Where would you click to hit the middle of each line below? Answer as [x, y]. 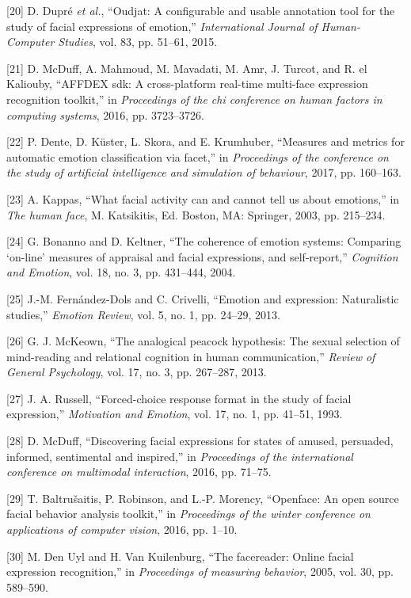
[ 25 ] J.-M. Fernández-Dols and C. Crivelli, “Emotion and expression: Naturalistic [203, 298]
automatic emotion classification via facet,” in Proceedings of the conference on [198, 156]
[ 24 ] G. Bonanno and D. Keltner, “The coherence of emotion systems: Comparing [204, 241]
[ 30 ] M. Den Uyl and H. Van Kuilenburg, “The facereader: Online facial [180, 556]
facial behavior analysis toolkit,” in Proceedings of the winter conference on [188, 514]
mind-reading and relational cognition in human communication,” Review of [191, 356]
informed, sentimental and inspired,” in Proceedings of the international [180, 456]
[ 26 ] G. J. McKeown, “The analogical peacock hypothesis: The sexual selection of [203, 341]
